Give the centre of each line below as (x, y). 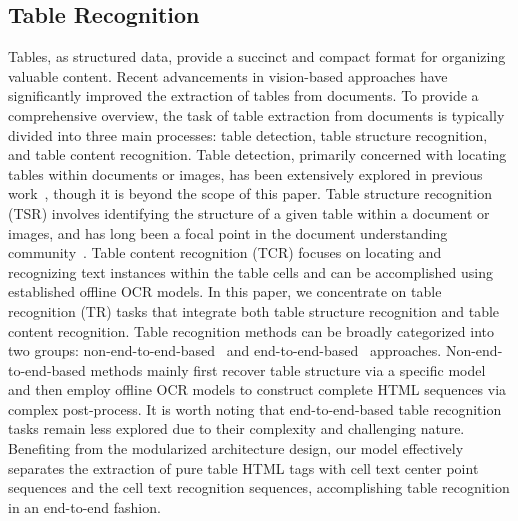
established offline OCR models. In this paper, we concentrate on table (225, 291)
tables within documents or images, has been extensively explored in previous (245, 173)
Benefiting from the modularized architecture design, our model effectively (236, 448)
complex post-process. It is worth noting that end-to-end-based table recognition (255, 408)
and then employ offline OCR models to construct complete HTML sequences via (257, 389)
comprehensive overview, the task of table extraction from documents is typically (256, 114)
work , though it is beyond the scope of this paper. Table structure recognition (250, 193)
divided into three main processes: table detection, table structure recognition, (248, 134)
